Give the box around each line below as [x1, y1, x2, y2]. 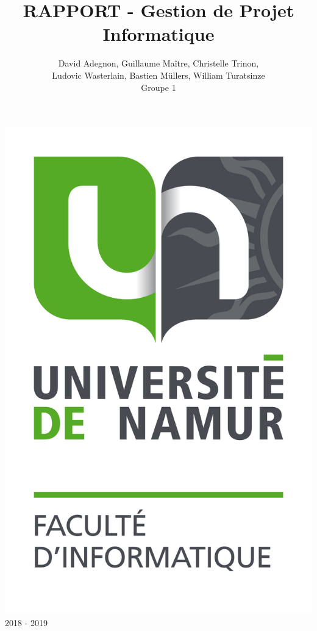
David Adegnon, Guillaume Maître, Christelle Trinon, [58, 57, 259, 70]
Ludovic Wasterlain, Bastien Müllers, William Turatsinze [52, 68, 265, 81]
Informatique [102, 21, 215, 46]
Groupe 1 [141, 81, 176, 93]
